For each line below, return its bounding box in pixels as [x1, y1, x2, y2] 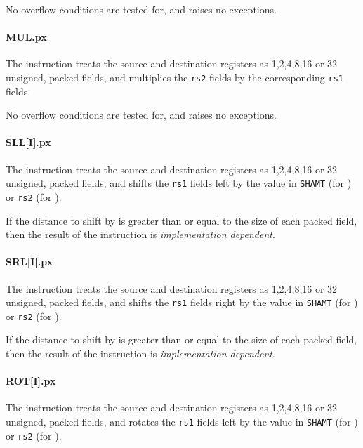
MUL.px [6, 29, 47, 44]
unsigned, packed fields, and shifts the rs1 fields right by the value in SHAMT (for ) [6, 295, 358, 310]
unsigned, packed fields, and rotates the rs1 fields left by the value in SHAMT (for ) [6, 414, 358, 428]
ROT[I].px [6, 374, 56, 388]
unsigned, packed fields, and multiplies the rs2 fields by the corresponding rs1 [6, 70, 343, 84]
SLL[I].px [6, 135, 51, 150]
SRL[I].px [6, 254, 53, 269]
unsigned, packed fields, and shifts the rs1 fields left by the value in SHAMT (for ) [6, 176, 352, 190]
